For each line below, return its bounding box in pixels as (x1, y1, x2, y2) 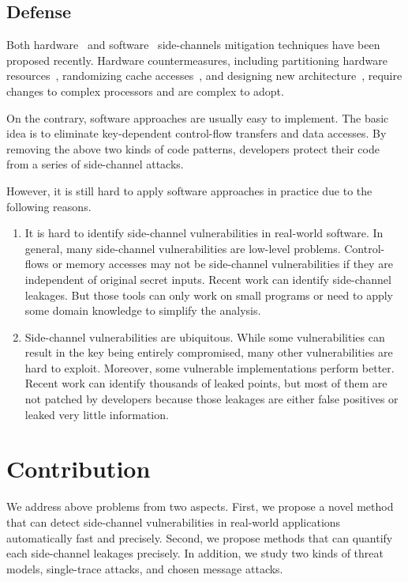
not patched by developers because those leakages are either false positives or (24, 391, 399, 407)
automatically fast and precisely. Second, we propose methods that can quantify (6, 529, 393, 546)
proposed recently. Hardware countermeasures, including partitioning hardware (6, 51, 387, 68)
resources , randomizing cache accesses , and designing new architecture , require (6, 67, 402, 84)
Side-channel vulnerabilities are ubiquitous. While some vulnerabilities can (24, 328, 385, 345)
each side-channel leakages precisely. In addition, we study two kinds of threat (6, 545, 384, 561)
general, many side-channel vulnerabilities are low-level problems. (24, 240, 341, 256)
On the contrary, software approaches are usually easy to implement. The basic (6, 109, 389, 126)
